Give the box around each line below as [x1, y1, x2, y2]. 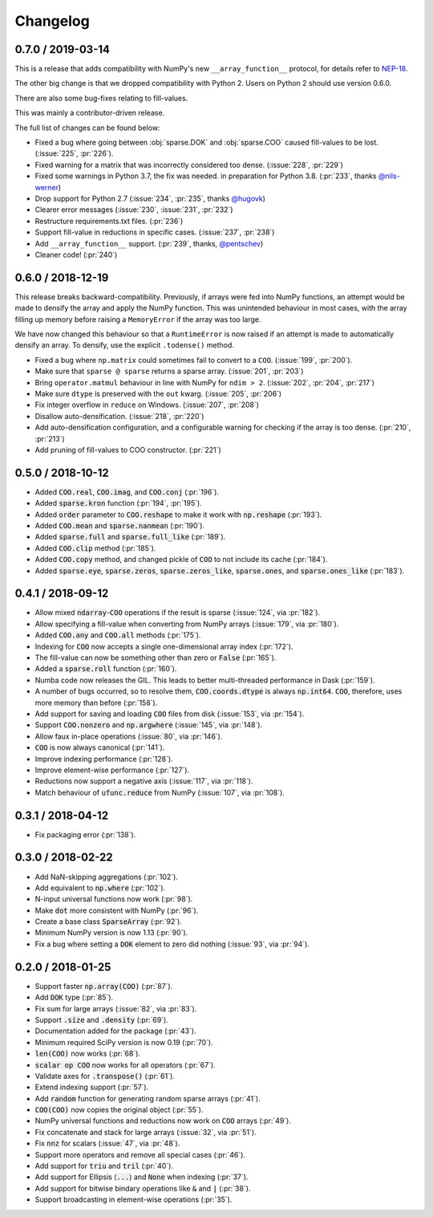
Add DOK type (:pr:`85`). [34, 992, 114, 1003]
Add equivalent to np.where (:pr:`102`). [34, 883, 166, 893]
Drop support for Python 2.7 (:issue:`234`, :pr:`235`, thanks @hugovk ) [34, 193, 266, 203]
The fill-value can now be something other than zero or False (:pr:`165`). [34, 653, 277, 662]
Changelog [14, 12, 90, 30]
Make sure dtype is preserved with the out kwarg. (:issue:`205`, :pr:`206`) [34, 389, 282, 398]
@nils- [378, 171, 400, 181]
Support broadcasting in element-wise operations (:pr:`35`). [34, 1195, 233, 1204]
